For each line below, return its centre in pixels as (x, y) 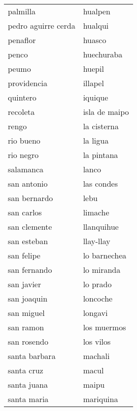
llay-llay (97, 241)
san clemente (30, 227)
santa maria (28, 399)
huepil (93, 69)
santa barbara (32, 356)
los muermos (104, 327)
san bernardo (31, 198)
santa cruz (26, 370)
